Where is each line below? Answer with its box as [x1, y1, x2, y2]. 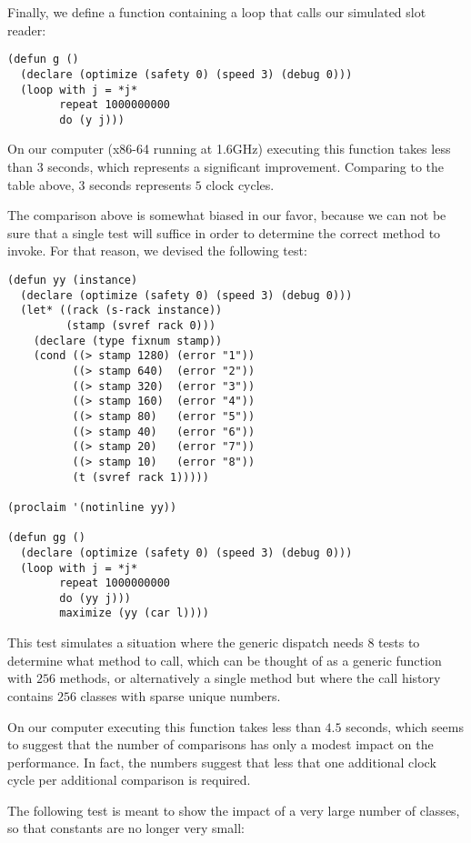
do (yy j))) [59, 591, 132, 605]
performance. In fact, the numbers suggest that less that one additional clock [7, 752, 436, 771]
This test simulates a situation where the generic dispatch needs [7, 633, 364, 652]
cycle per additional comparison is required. [7, 770, 251, 789]
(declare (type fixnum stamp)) [33, 334, 223, 347]
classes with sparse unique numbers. [80, 686, 281, 705]
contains [7, 686, 54, 705]
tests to [378, 633, 420, 652]
